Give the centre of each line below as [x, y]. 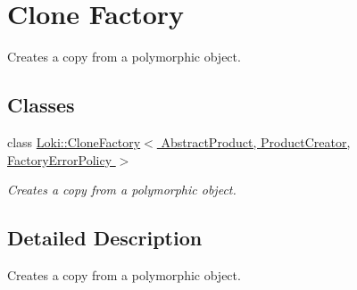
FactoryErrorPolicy [60, 159]
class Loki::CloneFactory [74, 141]
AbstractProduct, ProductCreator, [256, 141]
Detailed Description [105, 238]
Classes [41, 105]
